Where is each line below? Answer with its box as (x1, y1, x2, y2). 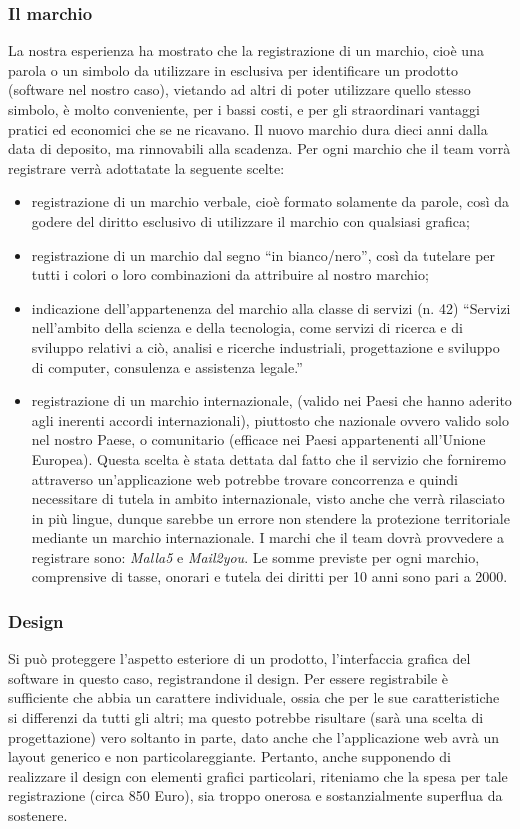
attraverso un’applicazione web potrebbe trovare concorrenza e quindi (31, 468, 458, 489)
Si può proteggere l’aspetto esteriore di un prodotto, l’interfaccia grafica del (8, 648, 471, 669)
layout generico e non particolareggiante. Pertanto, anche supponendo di (8, 746, 452, 767)
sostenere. (8, 805, 68, 826)
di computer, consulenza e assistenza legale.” (31, 356, 303, 377)
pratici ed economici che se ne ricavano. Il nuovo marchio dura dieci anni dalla (8, 118, 488, 139)
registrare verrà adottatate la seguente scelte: (8, 157, 285, 178)
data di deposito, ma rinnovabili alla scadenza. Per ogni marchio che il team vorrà (8, 138, 511, 159)
